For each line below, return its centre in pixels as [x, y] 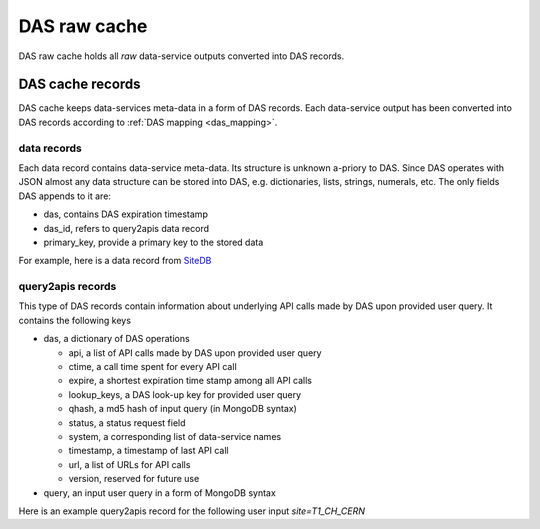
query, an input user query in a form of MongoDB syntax [160, 492]
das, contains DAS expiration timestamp [126, 214]
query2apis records [67, 287]
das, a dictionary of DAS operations [116, 339]
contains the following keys [75, 320]
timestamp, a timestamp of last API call [148, 451]
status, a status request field [127, 422]
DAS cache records [79, 84]
